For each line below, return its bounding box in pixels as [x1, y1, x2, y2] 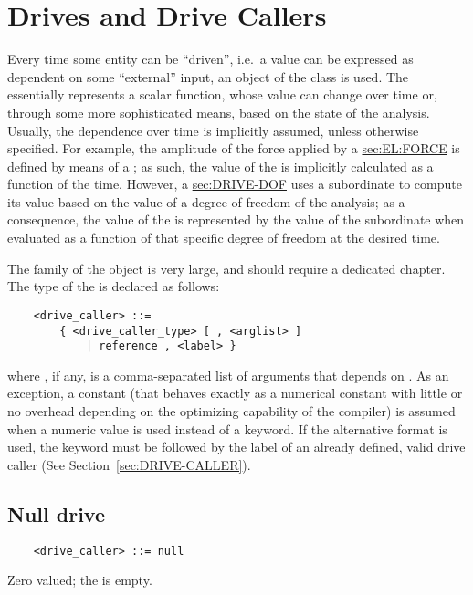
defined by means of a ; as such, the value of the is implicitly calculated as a [7, 156, 434, 175]
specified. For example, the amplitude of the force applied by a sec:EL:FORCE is [7, 139, 460, 158]
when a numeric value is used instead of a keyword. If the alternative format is [7, 419, 447, 438]
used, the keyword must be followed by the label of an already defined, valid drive [7, 437, 466, 456]
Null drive [7, 499, 105, 527]
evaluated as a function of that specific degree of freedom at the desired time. [7, 228, 440, 247]
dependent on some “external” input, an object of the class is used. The [7, 67, 409, 86]
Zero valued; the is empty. [7, 570, 152, 590]
